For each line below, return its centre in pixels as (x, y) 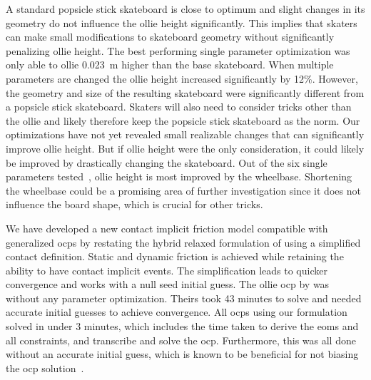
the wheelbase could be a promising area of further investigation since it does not (183, 190)
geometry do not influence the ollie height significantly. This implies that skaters (182, 22)
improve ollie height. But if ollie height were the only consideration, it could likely (185, 148)
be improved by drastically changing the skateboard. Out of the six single (167, 162)
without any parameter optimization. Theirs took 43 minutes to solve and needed (184, 298)
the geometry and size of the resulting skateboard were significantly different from (185, 92)
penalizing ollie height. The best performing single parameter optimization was (178, 50)
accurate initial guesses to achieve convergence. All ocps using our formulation (177, 312)
